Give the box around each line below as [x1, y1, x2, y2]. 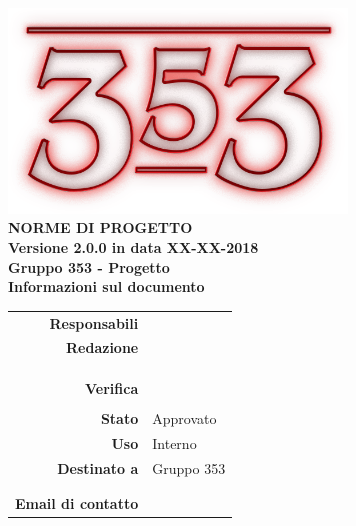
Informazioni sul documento [8, 276, 205, 297]
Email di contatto [15, 493, 139, 514]
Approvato [152, 408, 217, 429]
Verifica [85, 377, 139, 398]
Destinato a [57, 457, 139, 478]
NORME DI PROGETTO [8, 217, 193, 238]
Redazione [66, 337, 139, 358]
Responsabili [49, 312, 139, 333]
